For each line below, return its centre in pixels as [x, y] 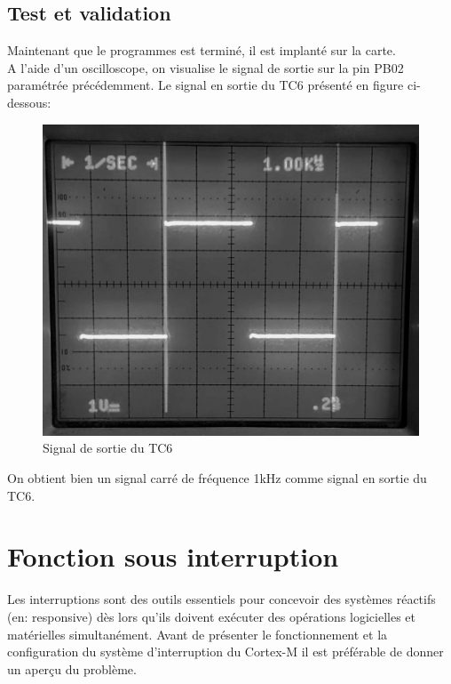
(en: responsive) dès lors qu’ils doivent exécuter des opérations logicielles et [212, 616]
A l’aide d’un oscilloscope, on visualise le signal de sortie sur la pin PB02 [206, 67]
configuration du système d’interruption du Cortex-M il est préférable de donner [225, 652]
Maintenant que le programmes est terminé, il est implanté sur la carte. [202, 50]
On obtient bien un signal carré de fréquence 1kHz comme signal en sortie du [217, 478]
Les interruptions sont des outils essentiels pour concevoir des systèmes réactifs [222, 599]
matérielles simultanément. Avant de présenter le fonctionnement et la [198, 634]
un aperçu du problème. [72, 668]
